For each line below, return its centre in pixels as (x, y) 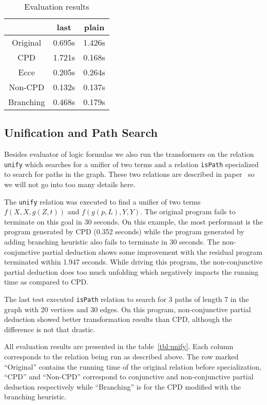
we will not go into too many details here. (70, 184)
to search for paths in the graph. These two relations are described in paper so (129, 174)
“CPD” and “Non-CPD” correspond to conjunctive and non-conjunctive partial (129, 377)
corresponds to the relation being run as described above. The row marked (121, 357)
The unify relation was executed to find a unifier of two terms (102, 201)
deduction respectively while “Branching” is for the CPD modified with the (122, 386)
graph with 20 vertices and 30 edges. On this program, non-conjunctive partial (128, 309)
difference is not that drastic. (50, 329)
